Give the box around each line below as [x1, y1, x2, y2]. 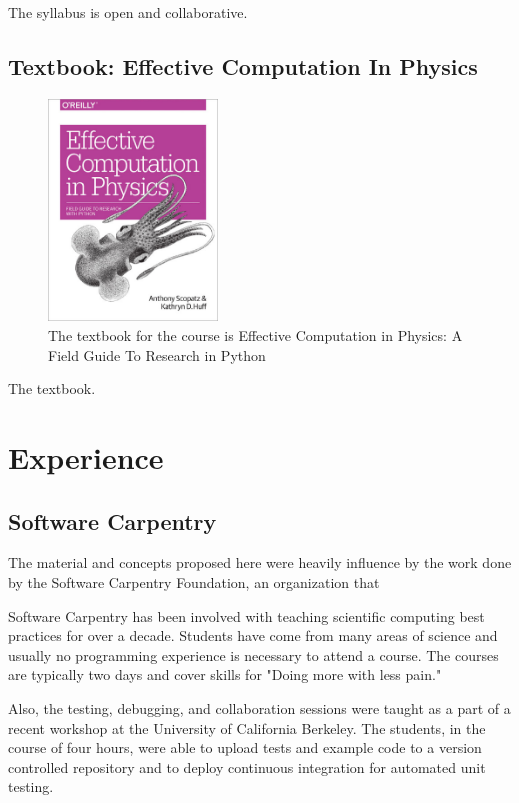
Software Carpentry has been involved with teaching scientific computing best [8, 605, 485, 626]
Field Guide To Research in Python [48, 344, 266, 365]
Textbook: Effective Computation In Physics [8, 50, 478, 81]
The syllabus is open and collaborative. [8, 2, 248, 22]
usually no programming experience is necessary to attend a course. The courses [8, 644, 499, 665]
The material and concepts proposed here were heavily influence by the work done [8, 552, 512, 573]
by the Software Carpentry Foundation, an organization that [8, 571, 380, 592]
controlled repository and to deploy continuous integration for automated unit [8, 756, 486, 777]
